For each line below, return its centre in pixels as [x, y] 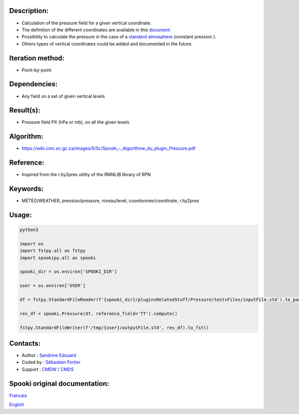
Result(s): [25, 110]
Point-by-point [37, 70]
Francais [18, 395]
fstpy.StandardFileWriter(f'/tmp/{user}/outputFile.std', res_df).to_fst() [114, 327]
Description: [29, 11]
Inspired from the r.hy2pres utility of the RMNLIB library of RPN [86, 175]
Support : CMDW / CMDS [48, 369]
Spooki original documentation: [59, 383]
